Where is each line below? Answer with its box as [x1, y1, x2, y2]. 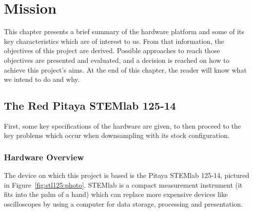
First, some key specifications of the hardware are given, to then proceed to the [4, 120, 241, 131]
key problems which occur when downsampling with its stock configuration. [4, 130, 230, 140]
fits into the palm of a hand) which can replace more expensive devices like [4, 189, 228, 199]
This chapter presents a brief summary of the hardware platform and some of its [4, 26, 245, 37]
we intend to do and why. [4, 74, 80, 84]
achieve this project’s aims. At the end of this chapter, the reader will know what [4, 64, 247, 75]
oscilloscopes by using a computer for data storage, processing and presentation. [4, 199, 243, 209]
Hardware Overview [4, 151, 84, 163]
